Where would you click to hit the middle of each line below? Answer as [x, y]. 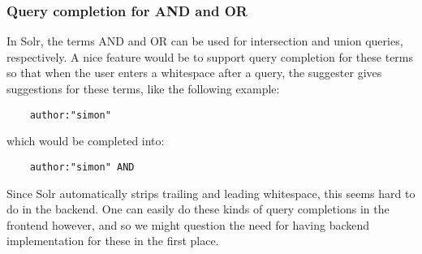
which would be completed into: [86, 141]
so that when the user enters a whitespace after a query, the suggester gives [194, 73]
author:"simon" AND [82, 167]
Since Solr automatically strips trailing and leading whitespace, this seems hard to [211, 193]
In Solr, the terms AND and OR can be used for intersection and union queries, [205, 41]
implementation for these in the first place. [113, 241]
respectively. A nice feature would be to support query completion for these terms [210, 56]
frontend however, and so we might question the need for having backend [188, 224]
